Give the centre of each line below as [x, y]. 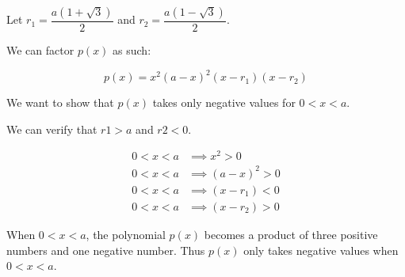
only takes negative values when [321, 250]
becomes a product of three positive [291, 235]
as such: [132, 50]
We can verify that [52, 129]
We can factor [40, 50]
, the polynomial [126, 235]
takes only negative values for [224, 102]
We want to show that [60, 102]
